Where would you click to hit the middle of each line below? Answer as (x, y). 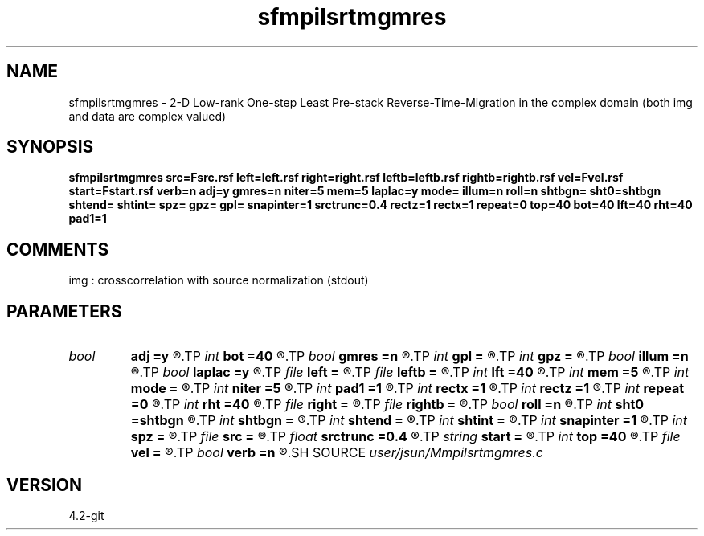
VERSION (45, 485)
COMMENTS (58, 249)
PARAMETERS (64, 311)
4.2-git (86, 515)
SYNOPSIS (50, 147)
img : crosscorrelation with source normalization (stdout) (219, 280)
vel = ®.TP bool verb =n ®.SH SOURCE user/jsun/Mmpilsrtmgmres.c (337, 453)
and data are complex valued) (147, 116)
